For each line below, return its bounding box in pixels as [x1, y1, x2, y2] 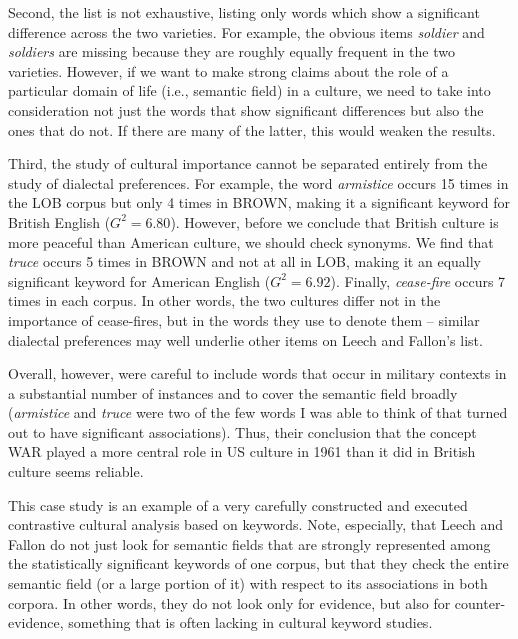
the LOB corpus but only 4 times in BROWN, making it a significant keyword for [8, 192, 511, 213]
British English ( [8, 211, 111, 232]
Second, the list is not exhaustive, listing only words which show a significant [8, 2, 480, 22]
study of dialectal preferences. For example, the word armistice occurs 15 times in [8, 172, 509, 193]
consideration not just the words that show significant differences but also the [8, 99, 484, 120]
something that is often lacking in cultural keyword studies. [68, 612, 433, 633]
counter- [454, 592, 506, 613]
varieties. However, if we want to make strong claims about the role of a [8, 60, 449, 81]
